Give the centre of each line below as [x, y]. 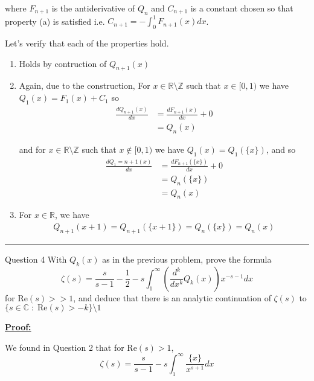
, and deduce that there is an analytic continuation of [172, 297]
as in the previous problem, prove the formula [187, 259]
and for [32, 149]
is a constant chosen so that [242, 8]
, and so [281, 149]
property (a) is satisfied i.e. [55, 21]
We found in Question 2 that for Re [71, 347]
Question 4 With [36, 259]
